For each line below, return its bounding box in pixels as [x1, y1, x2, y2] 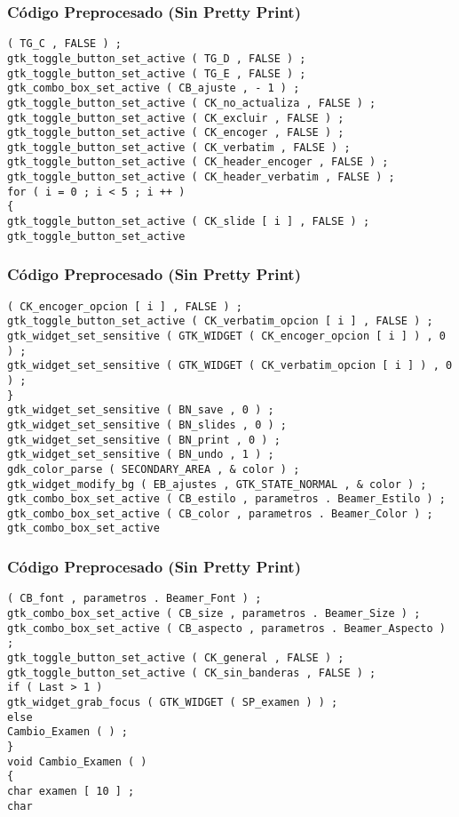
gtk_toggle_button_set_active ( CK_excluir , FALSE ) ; [7, 111, 344, 124]
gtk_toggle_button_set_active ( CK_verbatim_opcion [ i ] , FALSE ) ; [7, 315, 433, 328]
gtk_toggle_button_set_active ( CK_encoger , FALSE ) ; [7, 126, 344, 140]
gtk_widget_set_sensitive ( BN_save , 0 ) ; [7, 404, 274, 417]
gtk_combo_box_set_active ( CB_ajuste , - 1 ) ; [7, 82, 300, 95]
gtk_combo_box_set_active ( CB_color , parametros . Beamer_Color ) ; [7, 507, 433, 520]
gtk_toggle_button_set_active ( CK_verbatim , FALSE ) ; [7, 140, 351, 154]
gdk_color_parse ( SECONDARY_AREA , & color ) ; [7, 462, 300, 476]
